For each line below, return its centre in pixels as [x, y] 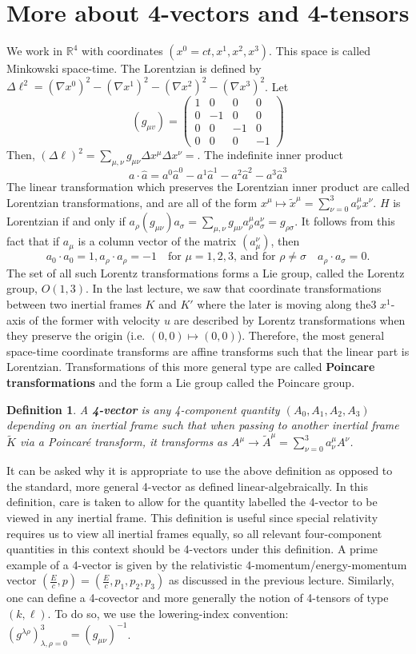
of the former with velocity [95, 319]
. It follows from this [345, 221]
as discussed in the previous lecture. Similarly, [281, 580]
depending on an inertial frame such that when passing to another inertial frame [203, 425]
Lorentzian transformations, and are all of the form [132, 202]
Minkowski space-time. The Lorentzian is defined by [134, 68]
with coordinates [122, 51]
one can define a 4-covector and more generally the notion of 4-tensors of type [198, 598]
